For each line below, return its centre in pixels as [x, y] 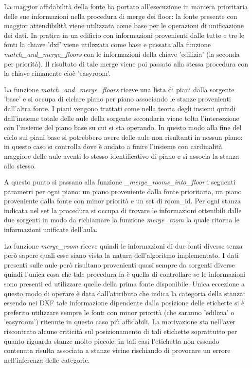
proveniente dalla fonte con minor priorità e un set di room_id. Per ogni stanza [123, 201]
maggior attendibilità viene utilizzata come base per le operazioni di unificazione [124, 25]
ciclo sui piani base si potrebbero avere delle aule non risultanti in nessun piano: [123, 137]
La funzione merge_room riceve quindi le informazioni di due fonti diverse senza [123, 245]
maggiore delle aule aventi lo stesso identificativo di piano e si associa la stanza [122, 156]
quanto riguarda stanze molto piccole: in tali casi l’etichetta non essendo [112, 341]
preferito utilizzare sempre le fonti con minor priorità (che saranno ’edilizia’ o [119, 312]
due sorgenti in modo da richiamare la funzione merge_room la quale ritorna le [122, 220]
